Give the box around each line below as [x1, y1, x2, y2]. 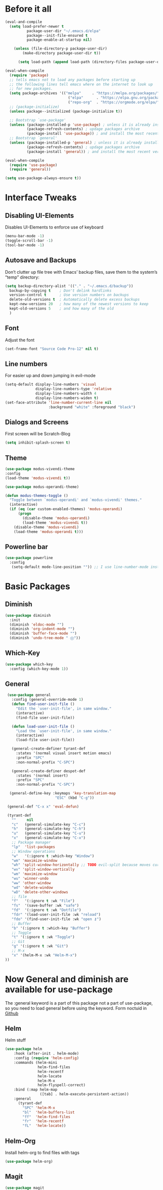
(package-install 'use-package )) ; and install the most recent [26, 131, 160, 136]
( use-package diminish [5, 613, 51, 618]
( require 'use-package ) [9, 163, 57, 167]
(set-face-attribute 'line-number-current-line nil [5, 400, 112, 405]
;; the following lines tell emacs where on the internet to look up [9, 82, 153, 87]
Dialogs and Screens [5, 418, 69, 426]
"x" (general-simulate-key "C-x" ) [11, 836, 86, 841]
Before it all [5, 3, 52, 15]
